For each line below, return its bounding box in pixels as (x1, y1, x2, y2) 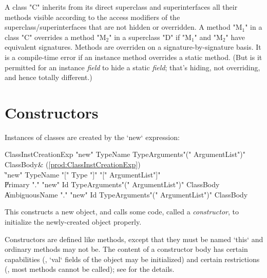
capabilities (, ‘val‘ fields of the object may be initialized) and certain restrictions (5, 253, 260, 264)
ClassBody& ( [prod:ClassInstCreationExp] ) (5, 159, 141, 170)
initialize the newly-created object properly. (5, 216, 142, 227)
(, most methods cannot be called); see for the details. (5, 264, 175, 274)
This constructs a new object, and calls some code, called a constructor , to (5, 206, 239, 217)
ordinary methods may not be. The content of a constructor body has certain (5, 244, 248, 254)
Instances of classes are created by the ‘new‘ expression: (5, 131, 180, 142)
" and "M (194, 31, 223, 42)
